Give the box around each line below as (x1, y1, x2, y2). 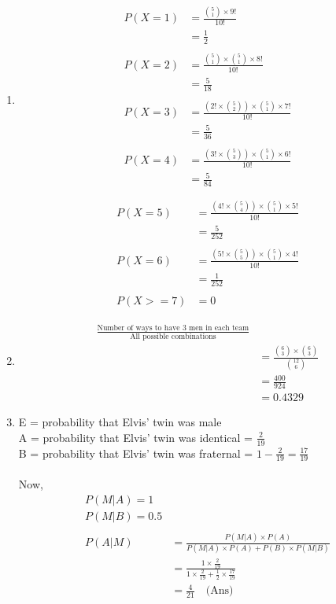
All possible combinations (130, 333, 216, 341)
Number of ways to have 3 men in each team (97, 323, 249, 332)
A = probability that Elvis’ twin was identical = (18, 429, 253, 445)
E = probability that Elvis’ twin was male (18, 414, 222, 430)
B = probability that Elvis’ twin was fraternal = (18, 444, 253, 461)
